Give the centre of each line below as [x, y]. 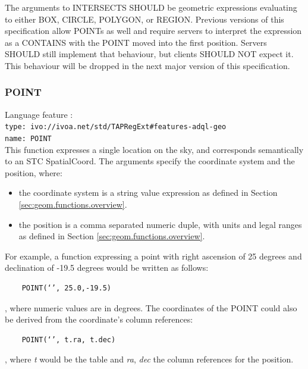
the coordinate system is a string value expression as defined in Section [148, 193]
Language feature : [39, 114]
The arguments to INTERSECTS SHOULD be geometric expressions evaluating [151, 7]
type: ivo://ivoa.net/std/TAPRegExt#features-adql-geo [116, 127]
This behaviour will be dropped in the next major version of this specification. [147, 65]
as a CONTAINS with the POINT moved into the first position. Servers [136, 42]
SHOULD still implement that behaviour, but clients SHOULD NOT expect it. [149, 54]
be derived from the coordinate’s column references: [99, 319]
